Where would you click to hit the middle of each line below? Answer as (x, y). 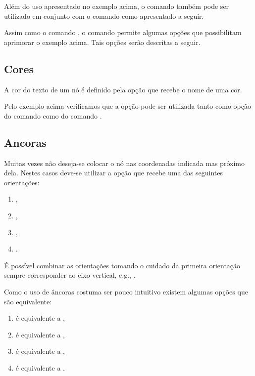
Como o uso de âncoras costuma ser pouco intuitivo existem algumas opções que (126, 291)
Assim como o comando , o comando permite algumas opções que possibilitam (123, 32)
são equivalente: (28, 301)
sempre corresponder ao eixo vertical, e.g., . (70, 275)
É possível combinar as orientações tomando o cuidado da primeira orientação (122, 265)
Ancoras (25, 142)
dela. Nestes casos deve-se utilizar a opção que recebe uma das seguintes (113, 173)
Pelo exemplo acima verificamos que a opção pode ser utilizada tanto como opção (127, 106)
